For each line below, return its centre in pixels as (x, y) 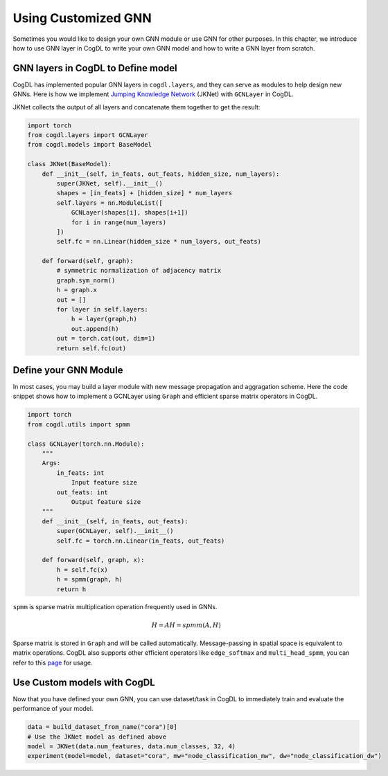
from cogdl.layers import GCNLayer (88, 135)
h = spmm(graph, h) (89, 579)
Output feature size (106, 502)
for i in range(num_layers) (118, 222)
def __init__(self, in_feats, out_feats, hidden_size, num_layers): (161, 174)
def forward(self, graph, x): (93, 560)
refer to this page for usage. (53, 662)
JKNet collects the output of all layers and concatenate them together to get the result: (136, 107)
